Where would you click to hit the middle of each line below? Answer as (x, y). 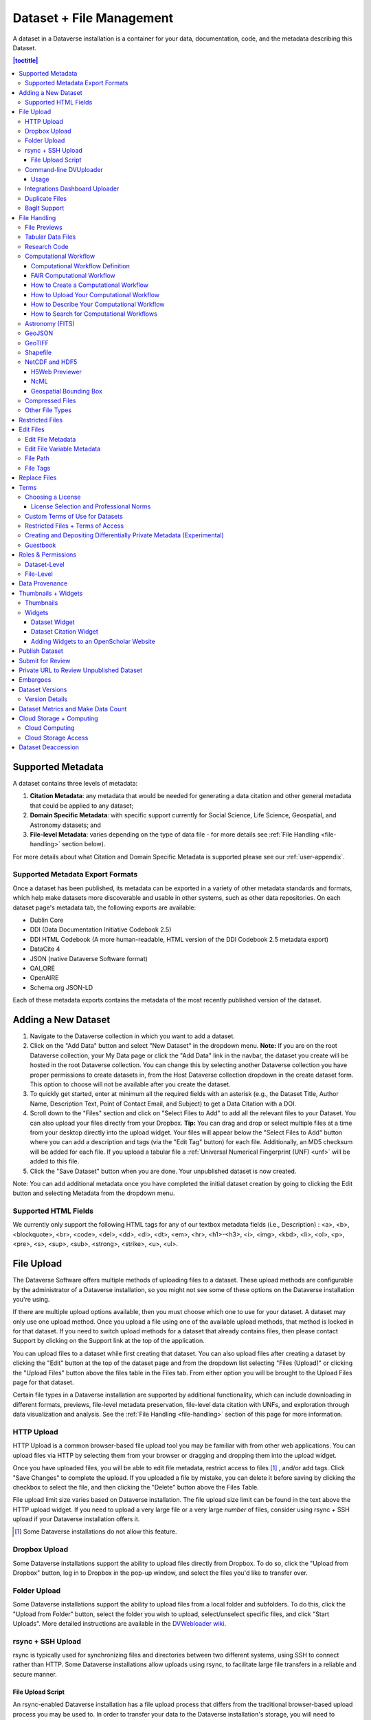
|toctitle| (25, 61)
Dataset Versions (43, 689)
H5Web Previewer (57, 372)
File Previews (44, 227)
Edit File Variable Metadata (63, 449)
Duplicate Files (46, 198)
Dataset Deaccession (49, 747)
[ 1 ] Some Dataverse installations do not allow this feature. (96, 1531)
